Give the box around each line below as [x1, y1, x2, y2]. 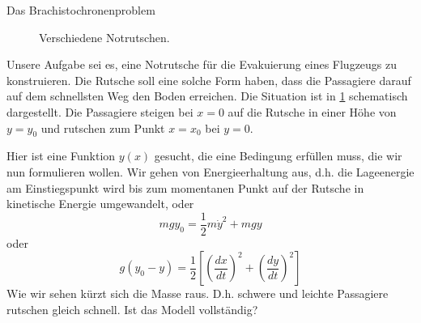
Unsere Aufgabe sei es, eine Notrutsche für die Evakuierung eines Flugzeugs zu [6, 56, 398, 73]
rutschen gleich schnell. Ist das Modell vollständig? [6, 300, 258, 317]
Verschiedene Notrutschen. [39, 28, 170, 45]
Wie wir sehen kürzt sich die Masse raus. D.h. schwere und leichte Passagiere [6, 285, 389, 302]
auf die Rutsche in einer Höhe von [228, 103, 397, 120]
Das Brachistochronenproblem [6, 2, 155, 18]
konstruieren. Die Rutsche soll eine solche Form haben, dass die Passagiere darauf [6, 71, 411, 88]
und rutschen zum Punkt [40, 119, 165, 136]
